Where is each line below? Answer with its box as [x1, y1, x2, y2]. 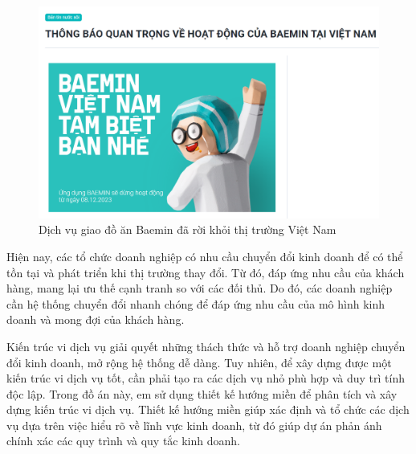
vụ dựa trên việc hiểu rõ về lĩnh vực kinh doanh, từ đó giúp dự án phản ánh [6, 416, 382, 433]
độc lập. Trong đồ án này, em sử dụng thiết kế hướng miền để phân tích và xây [6, 385, 398, 402]
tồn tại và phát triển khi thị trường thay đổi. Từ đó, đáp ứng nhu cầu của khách [6, 264, 405, 280]
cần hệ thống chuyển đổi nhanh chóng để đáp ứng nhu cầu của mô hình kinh [6, 295, 385, 312]
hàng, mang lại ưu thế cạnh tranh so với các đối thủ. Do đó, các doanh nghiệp [6, 280, 393, 297]
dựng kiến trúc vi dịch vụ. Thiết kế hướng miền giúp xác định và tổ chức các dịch [6, 401, 410, 418]
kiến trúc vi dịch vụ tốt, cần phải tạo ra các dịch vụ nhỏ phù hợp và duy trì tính [6, 370, 406, 387]
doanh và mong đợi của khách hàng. [6, 311, 185, 328]
